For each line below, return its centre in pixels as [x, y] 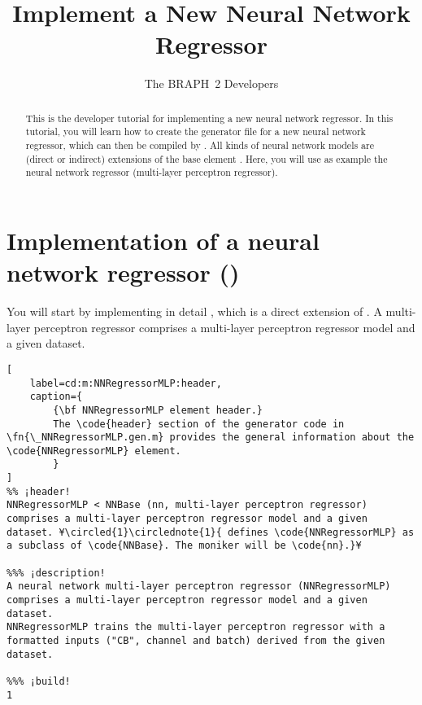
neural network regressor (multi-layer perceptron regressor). [152, 172]
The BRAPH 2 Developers [211, 83]
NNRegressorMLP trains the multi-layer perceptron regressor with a [196, 627]
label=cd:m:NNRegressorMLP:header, [126, 383]
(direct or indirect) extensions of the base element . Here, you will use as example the [207, 158]
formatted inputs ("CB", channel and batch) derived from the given [196, 641]
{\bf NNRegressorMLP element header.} [158, 410]
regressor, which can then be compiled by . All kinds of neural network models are [200, 145]
